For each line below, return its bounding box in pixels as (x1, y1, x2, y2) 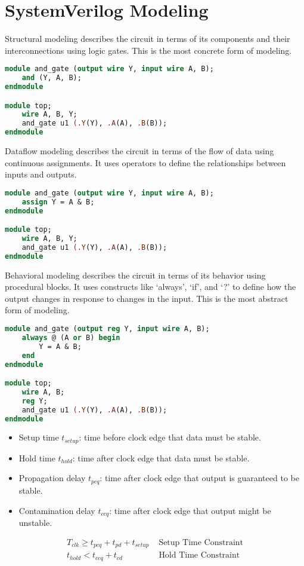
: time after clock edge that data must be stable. (72, 451, 250, 464)
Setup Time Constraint (159, 538, 244, 547)
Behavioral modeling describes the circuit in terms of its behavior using (5, 268, 266, 281)
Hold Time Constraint (159, 551, 240, 560)
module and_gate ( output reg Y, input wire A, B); (5, 325, 210, 334)
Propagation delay (18, 472, 86, 484)
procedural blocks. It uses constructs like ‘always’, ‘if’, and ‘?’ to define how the (5, 280, 296, 293)
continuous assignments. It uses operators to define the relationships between (5, 156, 286, 169)
